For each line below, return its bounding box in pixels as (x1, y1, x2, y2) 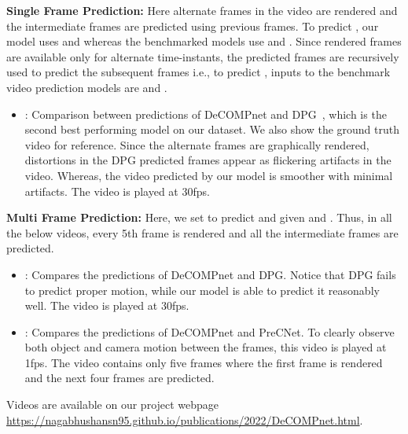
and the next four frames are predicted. (24, 370, 215, 386)
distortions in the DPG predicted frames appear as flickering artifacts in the (24, 152, 391, 168)
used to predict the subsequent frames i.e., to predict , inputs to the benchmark (6, 64, 391, 80)
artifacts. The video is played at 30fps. (24, 182, 210, 199)
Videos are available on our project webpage (6, 396, 219, 413)
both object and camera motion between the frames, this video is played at (24, 339, 387, 355)
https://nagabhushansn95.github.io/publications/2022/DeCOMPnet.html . (6, 411, 363, 428)
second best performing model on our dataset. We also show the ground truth (24, 121, 400, 138)
